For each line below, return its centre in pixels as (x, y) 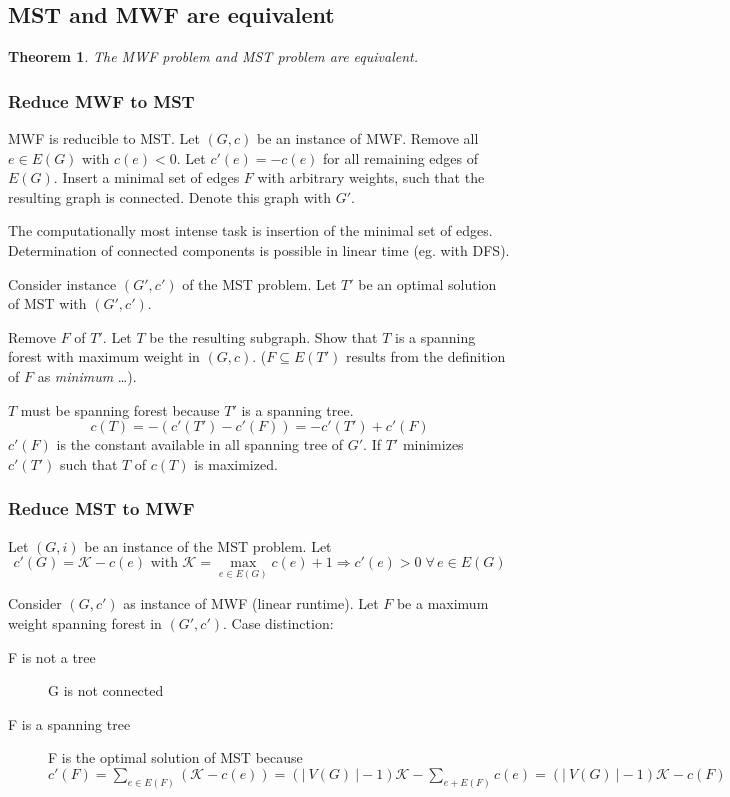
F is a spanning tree (69, 723)
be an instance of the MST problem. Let (208, 545)
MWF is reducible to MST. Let (104, 138)
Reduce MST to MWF (101, 508)
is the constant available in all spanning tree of (200, 444)
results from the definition (425, 356)
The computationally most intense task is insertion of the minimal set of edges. (250, 230)
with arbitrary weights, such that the (371, 177)
